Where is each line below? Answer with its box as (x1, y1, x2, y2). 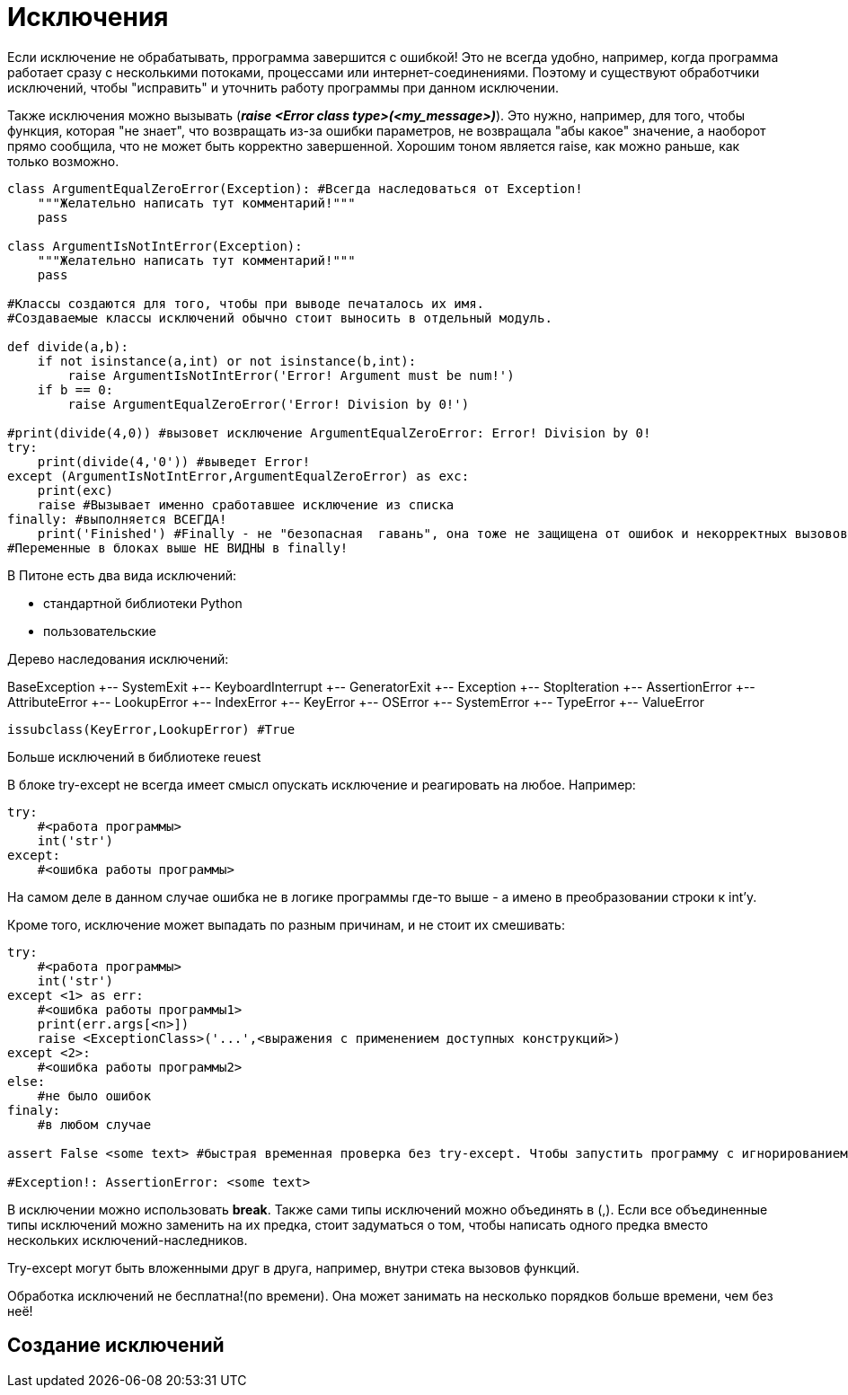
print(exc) (37, 482, 114, 498)
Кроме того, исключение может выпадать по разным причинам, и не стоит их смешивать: (7, 916, 565, 932)
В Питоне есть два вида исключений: (7, 567, 236, 583)
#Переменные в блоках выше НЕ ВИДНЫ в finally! (7, 540, 349, 555)
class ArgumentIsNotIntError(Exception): (7, 238, 303, 253)
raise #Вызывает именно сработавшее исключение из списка (37, 497, 455, 512)
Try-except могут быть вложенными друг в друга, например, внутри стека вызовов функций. (7, 1259, 580, 1276)
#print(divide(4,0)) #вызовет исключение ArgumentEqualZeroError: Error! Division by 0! (7, 425, 651, 440)
